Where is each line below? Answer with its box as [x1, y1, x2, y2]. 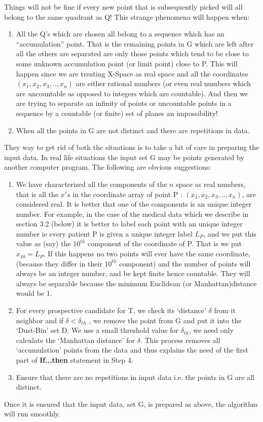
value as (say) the [16, 238, 71, 249]
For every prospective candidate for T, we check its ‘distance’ [16, 305, 206, 316]
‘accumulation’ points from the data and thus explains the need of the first [16, 344, 248, 355]
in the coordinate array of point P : [72, 188, 182, 199]
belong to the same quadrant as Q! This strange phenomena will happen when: [4, 11, 250, 22]
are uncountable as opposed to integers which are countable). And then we [16, 88, 248, 98]
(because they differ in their [16, 258, 102, 268]
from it [214, 305, 236, 316]
